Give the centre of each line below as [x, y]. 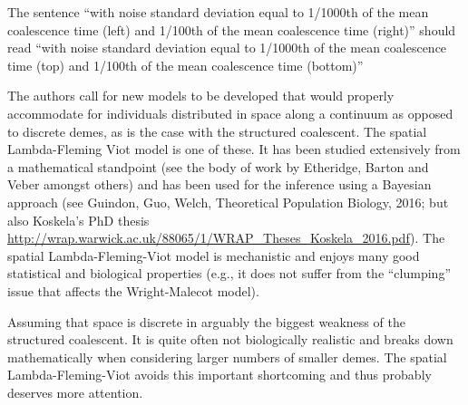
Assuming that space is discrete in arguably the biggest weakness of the [206, 321]
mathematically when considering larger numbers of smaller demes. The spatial [227, 357]
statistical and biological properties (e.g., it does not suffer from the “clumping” [229, 273]
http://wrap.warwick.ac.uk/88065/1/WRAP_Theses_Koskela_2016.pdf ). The [226, 238]
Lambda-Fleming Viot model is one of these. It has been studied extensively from [234, 149]
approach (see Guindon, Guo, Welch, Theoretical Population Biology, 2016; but [228, 202]
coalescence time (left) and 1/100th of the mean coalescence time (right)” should [232, 29]
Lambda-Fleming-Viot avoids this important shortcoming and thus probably [219, 375]
